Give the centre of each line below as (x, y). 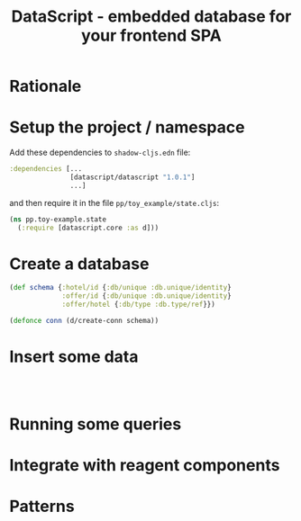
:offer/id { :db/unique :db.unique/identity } (146, 296)
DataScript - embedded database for (151, 17)
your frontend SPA (151, 36)
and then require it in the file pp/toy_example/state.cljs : (114, 202)
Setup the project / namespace (127, 127)
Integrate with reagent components (145, 466)
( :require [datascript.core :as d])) (88, 228)
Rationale (46, 86)
